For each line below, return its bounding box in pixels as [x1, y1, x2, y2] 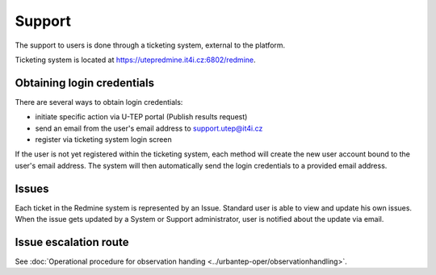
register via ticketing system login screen [35, 135, 173, 144]
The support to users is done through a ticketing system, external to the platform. [15, 40, 286, 50]
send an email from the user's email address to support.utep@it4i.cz [35, 123, 263, 133]
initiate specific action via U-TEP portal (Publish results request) [35, 112, 248, 122]
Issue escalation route [15, 235, 129, 249]
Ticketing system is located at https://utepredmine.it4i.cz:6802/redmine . [15, 55, 256, 65]
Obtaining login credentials [15, 76, 155, 90]
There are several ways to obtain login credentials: [15, 97, 183, 106]
